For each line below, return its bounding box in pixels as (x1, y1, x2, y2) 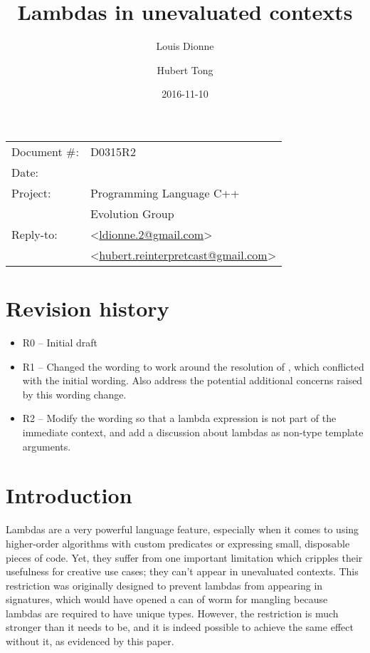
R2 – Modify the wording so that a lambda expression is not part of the (22, 411, 337, 426)
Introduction (6, 480, 132, 510)
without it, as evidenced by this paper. (6, 634, 174, 649)
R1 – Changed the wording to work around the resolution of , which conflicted (22, 359, 364, 374)
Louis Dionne (156, 38, 214, 53)
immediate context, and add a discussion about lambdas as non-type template (22, 425, 364, 439)
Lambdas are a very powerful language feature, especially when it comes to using (6, 522, 359, 537)
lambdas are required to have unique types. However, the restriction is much (6, 605, 339, 620)
